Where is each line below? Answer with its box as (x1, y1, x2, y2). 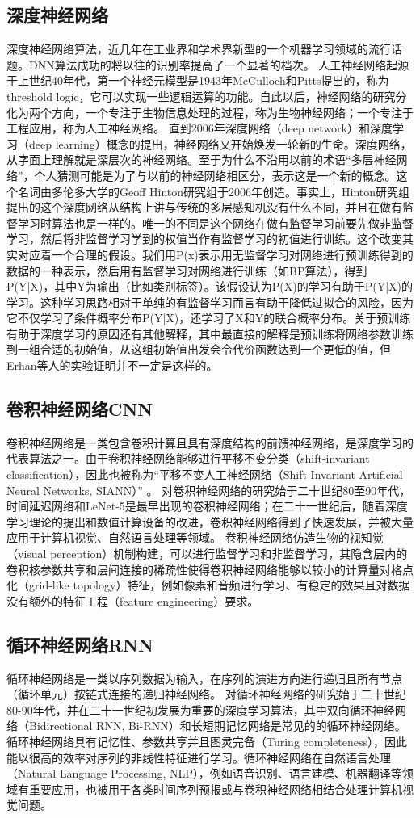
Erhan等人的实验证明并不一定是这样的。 (6, 357, 218, 374)
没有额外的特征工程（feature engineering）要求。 (6, 592, 259, 609)
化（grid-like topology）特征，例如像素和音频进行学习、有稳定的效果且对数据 (6, 577, 410, 594)
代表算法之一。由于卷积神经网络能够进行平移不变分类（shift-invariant (6, 450, 370, 467)
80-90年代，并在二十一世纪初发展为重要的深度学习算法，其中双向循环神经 (6, 701, 395, 718)
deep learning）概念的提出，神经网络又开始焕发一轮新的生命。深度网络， (28, 135, 412, 152)
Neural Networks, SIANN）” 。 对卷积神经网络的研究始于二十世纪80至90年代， (6, 481, 411, 498)
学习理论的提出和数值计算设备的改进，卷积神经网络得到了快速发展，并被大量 (6, 513, 414, 530)
